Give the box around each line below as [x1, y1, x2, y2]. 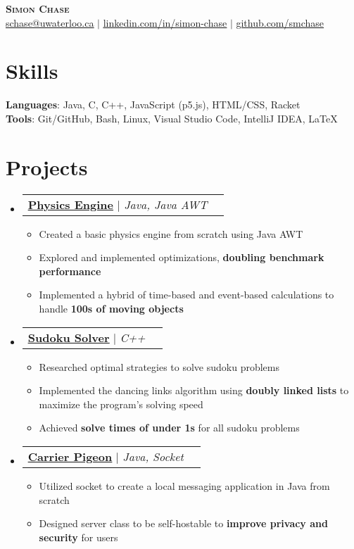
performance [39, 263, 101, 278]
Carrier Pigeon [27, 448, 113, 465]
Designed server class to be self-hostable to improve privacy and [39, 516, 328, 531]
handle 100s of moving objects [39, 301, 184, 315]
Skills [6, 56, 58, 85]
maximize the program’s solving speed [39, 396, 203, 411]
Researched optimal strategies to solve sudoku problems [39, 359, 279, 374]
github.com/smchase [236, 15, 324, 30]
